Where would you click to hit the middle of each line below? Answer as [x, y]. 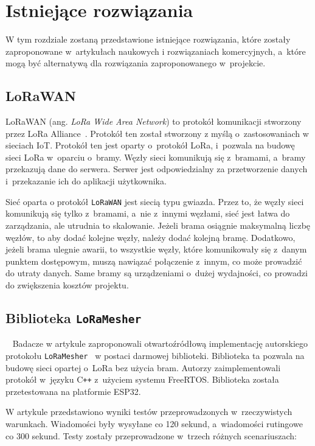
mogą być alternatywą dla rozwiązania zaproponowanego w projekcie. [136, 63]
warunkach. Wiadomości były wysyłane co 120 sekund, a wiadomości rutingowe [154, 423]
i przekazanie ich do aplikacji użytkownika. [86, 181]
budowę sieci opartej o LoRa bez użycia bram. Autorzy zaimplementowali [143, 367]
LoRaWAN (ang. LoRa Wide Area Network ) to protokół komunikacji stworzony [154, 121]
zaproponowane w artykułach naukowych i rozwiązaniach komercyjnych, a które [156, 51]
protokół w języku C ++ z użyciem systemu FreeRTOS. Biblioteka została [142, 379]
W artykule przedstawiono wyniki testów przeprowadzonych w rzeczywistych [149, 412]
